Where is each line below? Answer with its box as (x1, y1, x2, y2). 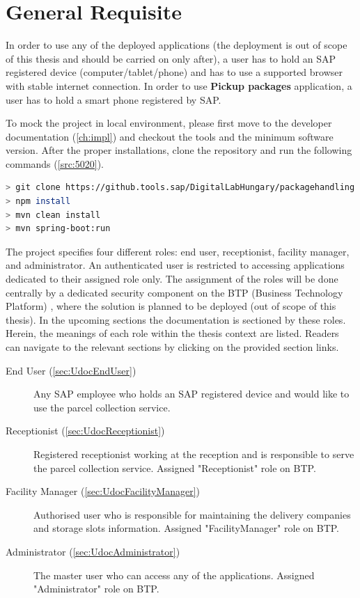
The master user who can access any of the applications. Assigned (33, 567, 315, 582)
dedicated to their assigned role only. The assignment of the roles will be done (6, 272, 338, 286)
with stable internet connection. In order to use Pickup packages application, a (6, 78, 352, 93)
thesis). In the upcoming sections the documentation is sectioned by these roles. (6, 312, 346, 326)
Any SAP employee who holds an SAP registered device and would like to (33, 386, 350, 401)
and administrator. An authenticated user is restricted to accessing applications (6, 258, 345, 272)
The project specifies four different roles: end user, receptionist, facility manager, (6, 244, 350, 258)
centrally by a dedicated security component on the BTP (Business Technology (6, 285, 343, 299)
